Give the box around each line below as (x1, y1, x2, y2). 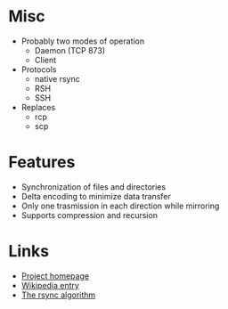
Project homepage (20, 270, 90, 281)
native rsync (34, 73, 81, 84)
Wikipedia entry (20, 280, 79, 290)
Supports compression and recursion (20, 209, 158, 220)
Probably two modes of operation (20, 36, 145, 46)
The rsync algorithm (20, 289, 96, 300)
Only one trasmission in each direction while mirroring (20, 200, 220, 211)
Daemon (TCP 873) (34, 45, 106, 55)
